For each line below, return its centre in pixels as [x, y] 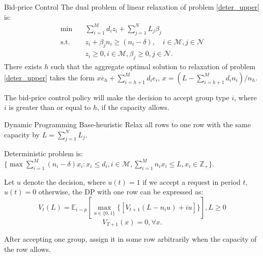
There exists [23, 66]
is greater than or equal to [50, 107]
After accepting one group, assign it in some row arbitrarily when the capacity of [130, 239]
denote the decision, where [64, 181]
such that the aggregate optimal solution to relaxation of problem [153, 66]
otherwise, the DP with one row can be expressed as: [121, 192]
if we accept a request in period [192, 181]
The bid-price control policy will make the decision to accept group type [117, 97]
